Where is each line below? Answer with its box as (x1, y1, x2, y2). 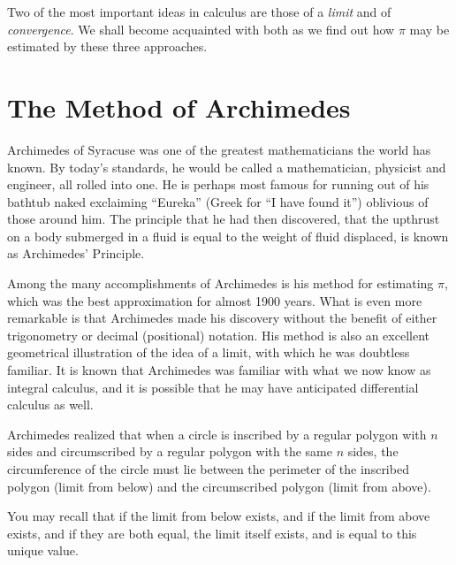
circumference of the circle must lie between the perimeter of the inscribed (7, 460, 409, 477)
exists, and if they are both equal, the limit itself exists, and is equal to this (7, 523, 417, 542)
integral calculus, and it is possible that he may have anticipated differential (7, 378, 419, 396)
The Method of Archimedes (7, 88, 351, 125)
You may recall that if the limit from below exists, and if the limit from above (7, 507, 430, 525)
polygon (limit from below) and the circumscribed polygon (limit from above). (7, 477, 431, 495)
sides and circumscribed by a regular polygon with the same (7, 442, 332, 461)
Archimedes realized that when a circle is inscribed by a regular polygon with (7, 424, 427, 443)
